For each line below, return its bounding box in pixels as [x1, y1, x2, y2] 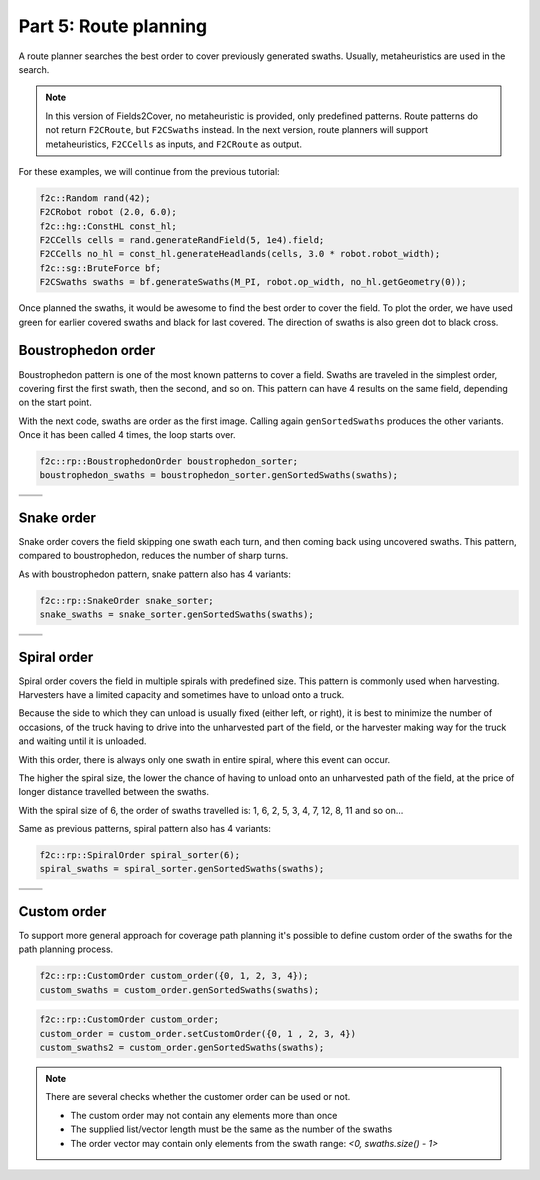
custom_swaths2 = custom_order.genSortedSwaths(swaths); [39, 1042, 325, 1054]
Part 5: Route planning [18, 15, 208, 37]
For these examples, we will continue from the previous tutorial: [18, 165, 280, 177]
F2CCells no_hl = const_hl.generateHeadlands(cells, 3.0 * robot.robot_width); [39, 248, 441, 260]
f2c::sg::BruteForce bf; [39, 262, 162, 274]
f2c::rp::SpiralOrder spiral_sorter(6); [39, 850, 240, 861]
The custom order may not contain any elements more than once [70, 1109, 338, 1121]
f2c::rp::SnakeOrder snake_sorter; [39, 595, 214, 606]
